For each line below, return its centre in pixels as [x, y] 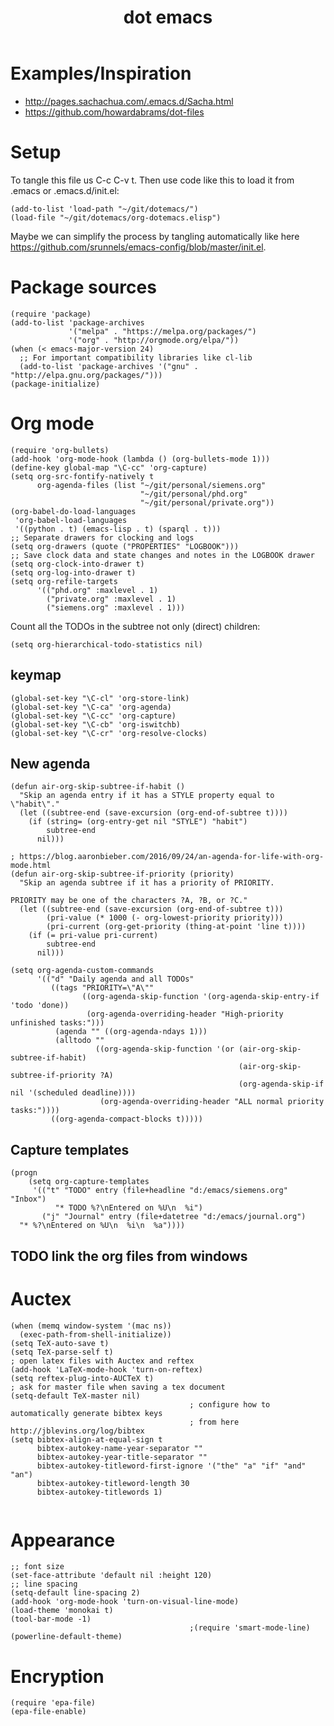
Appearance [63, 1540]
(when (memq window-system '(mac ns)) [91, 1326]
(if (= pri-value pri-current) [93, 936]
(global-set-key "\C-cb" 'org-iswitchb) [96, 724]
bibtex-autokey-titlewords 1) [99, 1492]
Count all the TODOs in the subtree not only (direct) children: [135, 626]
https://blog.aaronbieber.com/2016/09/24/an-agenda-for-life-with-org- [172, 857]
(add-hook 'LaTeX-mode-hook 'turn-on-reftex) [106, 1369]
